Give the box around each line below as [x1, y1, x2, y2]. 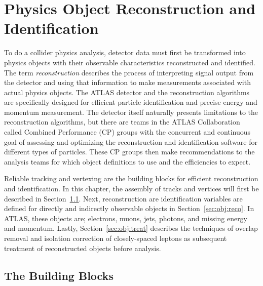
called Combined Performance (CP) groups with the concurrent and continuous [4, 127, 251, 137]
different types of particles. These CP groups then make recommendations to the [4, 146, 255, 157]
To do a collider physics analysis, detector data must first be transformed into [4, 47, 246, 58]
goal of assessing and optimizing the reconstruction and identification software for [4, 136, 257, 147]
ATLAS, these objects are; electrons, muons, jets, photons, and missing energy [4, 213, 248, 223]
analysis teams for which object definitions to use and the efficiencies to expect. [4, 156, 251, 167]
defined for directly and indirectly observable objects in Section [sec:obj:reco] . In [4, 203, 254, 214]
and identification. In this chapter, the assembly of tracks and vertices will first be [4, 183, 259, 194]
